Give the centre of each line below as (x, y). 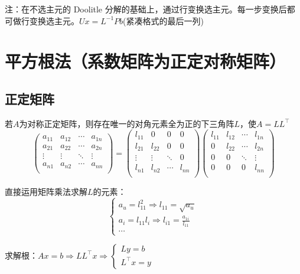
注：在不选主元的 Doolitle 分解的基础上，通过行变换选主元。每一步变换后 (146, 9)
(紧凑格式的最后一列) (164, 20)
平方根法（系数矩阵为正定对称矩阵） (146, 61)
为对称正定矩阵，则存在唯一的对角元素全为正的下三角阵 (127, 123)
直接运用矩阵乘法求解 (46, 191)
